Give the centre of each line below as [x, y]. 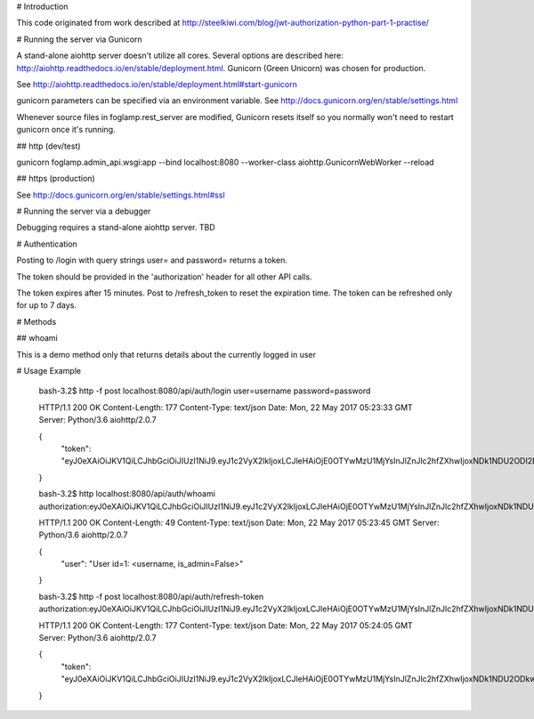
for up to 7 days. [47, 305]
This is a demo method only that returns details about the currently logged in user [166, 354]
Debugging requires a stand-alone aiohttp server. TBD [116, 228]
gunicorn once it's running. [66, 130]
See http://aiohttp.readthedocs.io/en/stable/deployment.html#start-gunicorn [157, 84]
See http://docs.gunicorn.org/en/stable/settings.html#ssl [121, 195]
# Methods [36, 321]
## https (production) [56, 179]
